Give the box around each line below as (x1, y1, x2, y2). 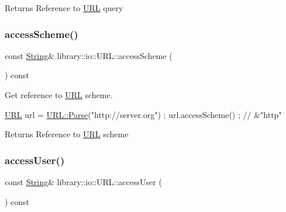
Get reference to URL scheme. (5, 89, 113, 100)
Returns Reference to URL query (5, 2, 123, 13)
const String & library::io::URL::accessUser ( (5, 176, 162, 187)
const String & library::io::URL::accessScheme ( (5, 49, 173, 61)
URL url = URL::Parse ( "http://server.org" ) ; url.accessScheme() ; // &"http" (5, 108, 282, 120)
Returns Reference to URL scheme (5, 128, 129, 140)
